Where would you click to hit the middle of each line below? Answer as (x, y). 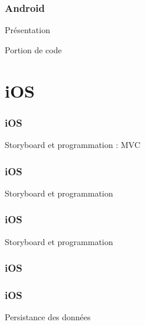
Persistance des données (48, 317)
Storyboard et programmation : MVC (73, 144)
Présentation (27, 30)
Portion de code (33, 49)
